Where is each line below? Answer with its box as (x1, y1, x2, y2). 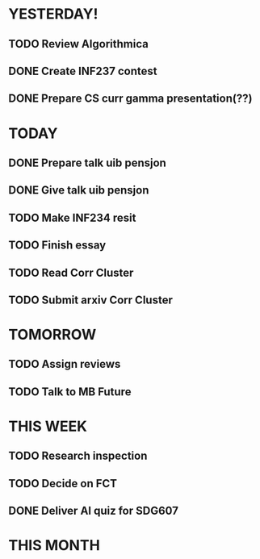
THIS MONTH (8, 536, 101, 555)
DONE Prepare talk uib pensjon (8, 156, 167, 169)
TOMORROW (8, 326, 97, 344)
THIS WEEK (8, 417, 87, 436)
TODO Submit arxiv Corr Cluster (8, 293, 174, 307)
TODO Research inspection (8, 449, 148, 463)
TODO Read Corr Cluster (8, 265, 134, 279)
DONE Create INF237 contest (8, 64, 157, 77)
